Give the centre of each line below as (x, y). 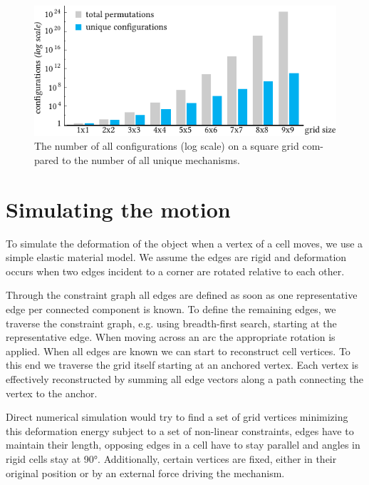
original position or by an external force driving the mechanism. (145, 473)
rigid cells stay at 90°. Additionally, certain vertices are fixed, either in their (171, 458)
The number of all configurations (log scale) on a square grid (167, 146)
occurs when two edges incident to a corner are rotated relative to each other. (175, 271)
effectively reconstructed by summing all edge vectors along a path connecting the (184, 378)
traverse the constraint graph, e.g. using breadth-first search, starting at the (171, 323)
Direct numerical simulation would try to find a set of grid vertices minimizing (177, 417)
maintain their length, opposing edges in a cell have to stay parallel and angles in (183, 445)
